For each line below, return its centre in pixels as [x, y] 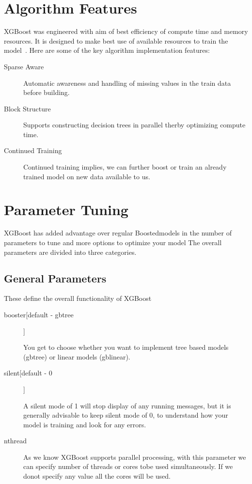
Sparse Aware [24, 66]
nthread [16, 441]
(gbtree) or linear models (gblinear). [77, 356]
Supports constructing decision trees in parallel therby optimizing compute [134, 125]
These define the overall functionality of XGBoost [78, 298]
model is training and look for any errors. [85, 424]
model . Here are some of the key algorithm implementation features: [107, 50]
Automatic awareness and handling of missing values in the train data [127, 83]
